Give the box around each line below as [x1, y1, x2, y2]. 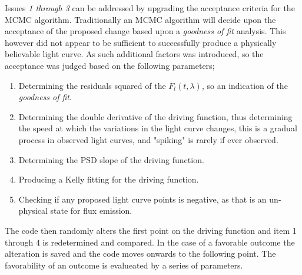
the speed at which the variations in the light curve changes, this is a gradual [18, 122, 297, 134]
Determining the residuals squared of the [18, 79, 166, 91]
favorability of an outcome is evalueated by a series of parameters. [5, 259, 243, 271]
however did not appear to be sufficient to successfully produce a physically [5, 36, 277, 48]
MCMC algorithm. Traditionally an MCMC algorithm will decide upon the [5, 13, 276, 25]
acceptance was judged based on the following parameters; [5, 59, 215, 71]
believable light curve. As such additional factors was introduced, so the [5, 48, 264, 60]
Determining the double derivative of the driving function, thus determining [18, 110, 293, 122]
